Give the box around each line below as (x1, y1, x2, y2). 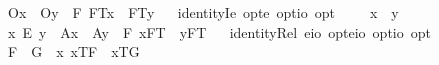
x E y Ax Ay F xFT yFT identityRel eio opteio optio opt (7, 21, 431, 42)
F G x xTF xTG (7, 41, 140, 62)
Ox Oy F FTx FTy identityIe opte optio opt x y (7, 2, 399, 22)
